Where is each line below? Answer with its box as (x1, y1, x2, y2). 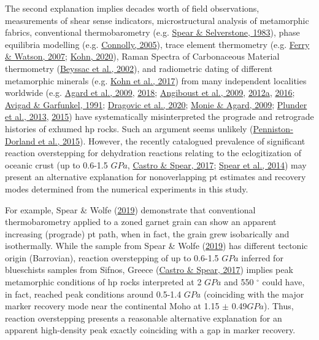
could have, (262, 275, 305, 288)
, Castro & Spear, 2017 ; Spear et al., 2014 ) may (127, 158, 307, 171)
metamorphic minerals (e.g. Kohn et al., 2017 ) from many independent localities (5, 74, 307, 87)
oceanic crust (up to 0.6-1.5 (5, 158, 108, 171)
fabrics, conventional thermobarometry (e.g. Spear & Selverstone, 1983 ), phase (5, 26, 300, 39)
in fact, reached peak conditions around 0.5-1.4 (5, 287, 182, 300)
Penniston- (253, 122, 293, 135)
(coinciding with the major (203, 287, 304, 300)
